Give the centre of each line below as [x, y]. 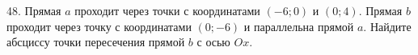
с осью [213, 42]
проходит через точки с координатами [167, 10]
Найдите [391, 26]
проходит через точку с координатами [99, 26]
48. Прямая [34, 10]
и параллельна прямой [299, 26]
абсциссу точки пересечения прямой [96, 42]
